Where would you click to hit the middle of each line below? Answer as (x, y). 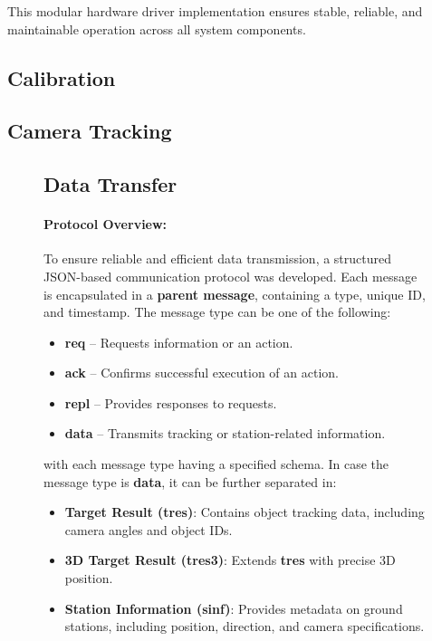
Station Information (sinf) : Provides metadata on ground (234, 608)
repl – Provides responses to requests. (171, 402)
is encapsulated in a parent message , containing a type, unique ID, (235, 294)
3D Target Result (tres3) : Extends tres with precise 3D (230, 560)
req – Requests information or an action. (179, 342)
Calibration (62, 77)
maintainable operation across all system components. (157, 29)
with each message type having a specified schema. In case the (216, 464)
